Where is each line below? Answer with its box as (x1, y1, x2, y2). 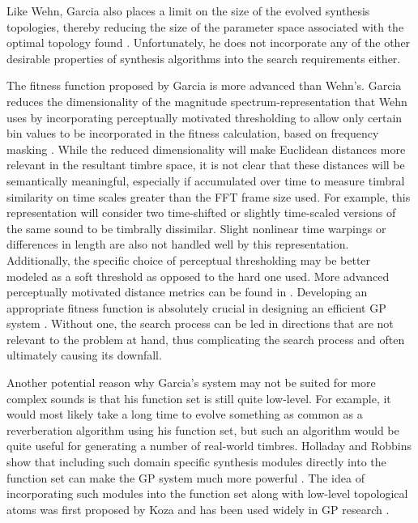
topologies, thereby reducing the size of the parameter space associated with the (6, 18, 404, 35)
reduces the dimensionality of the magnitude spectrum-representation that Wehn (6, 92, 407, 109)
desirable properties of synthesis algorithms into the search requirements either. (6, 49, 401, 66)
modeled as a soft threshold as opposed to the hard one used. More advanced (6, 267, 390, 284)
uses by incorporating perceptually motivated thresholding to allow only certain (6, 108, 403, 125)
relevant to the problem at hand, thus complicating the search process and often (6, 330, 405, 347)
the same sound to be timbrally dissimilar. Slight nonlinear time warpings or (6, 219, 386, 236)
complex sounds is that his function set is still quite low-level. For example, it (6, 389, 391, 406)
